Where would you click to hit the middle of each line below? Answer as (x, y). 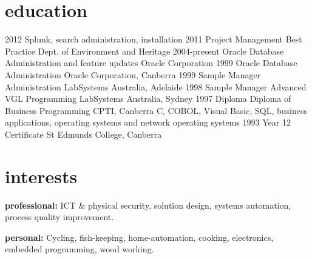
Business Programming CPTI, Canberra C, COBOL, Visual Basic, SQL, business (156, 110)
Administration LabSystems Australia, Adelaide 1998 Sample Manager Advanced (156, 86)
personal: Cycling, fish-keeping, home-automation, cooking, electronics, (139, 237)
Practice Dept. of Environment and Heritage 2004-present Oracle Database (144, 51)
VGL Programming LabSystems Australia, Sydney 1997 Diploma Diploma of (148, 99)
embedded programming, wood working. (80, 249)
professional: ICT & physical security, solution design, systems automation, (148, 205)
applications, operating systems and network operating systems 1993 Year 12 (148, 122)
